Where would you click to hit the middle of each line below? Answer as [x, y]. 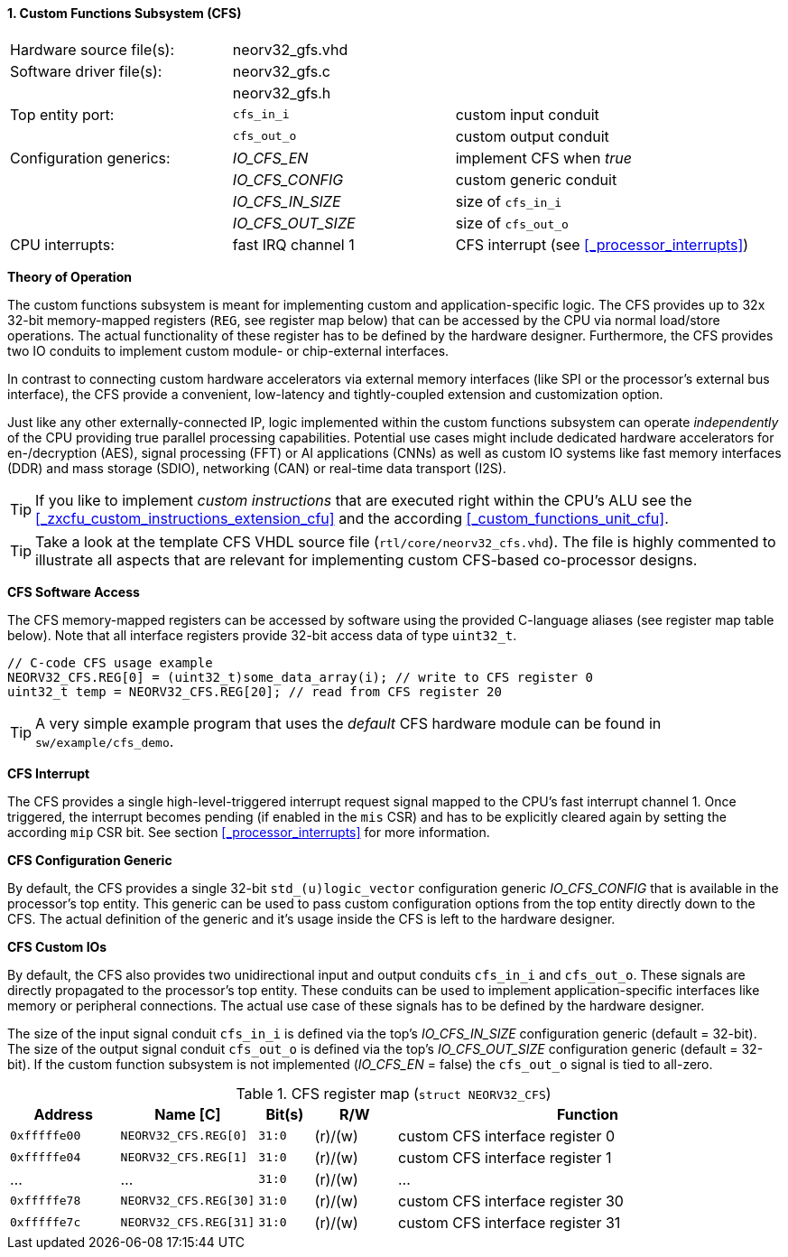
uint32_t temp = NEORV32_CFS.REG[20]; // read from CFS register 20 [255, 691]
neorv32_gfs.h [282, 93]
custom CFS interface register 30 [510, 1201]
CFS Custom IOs [57, 946]
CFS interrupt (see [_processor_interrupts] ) [602, 244]
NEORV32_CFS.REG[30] [188, 1201]
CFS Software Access [74, 591]
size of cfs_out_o [512, 223]
